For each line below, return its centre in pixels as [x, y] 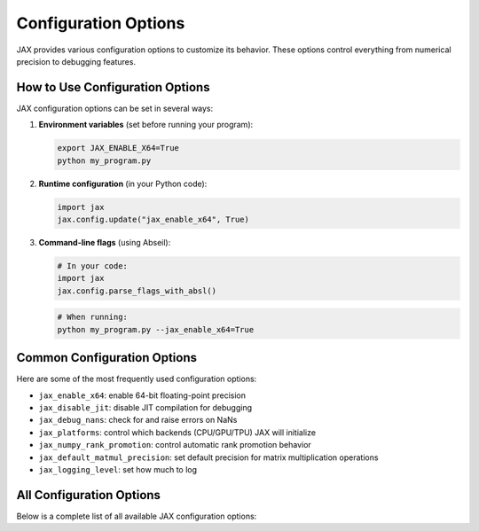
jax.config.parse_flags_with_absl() [137, 291]
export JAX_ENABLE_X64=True [118, 148]
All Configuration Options [89, 495]
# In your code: [93, 265]
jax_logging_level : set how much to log [118, 469]
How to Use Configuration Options [113, 87]
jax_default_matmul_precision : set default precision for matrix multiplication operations [208, 457]
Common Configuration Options [106, 358]
